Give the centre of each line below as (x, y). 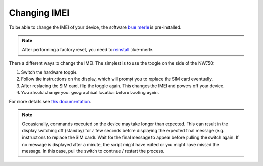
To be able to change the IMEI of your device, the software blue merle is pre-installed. (95, 27)
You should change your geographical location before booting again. (90, 92)
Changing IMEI (39, 13)
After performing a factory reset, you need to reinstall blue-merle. (88, 50)
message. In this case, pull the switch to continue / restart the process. (93, 151)
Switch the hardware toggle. (49, 72)
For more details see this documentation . (50, 101)
